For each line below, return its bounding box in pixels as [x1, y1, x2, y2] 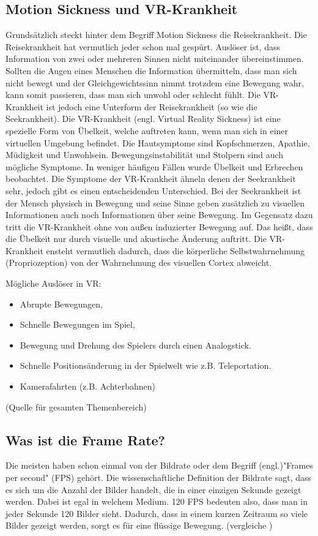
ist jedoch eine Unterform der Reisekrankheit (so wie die [46, 100, 257, 113]
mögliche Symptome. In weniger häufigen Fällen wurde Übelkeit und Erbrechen [6, 160, 303, 173]
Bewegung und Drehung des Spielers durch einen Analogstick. [20, 338, 251, 351]
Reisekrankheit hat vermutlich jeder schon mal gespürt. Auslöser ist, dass [6, 40, 280, 53]
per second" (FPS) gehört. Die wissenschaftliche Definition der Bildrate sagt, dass [6, 471, 312, 484]
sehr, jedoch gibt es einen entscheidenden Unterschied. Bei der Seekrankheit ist [6, 184, 301, 197]
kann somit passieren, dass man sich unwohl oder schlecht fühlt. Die [6, 88, 261, 101]
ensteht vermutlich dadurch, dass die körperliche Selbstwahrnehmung [46, 244, 305, 257]
